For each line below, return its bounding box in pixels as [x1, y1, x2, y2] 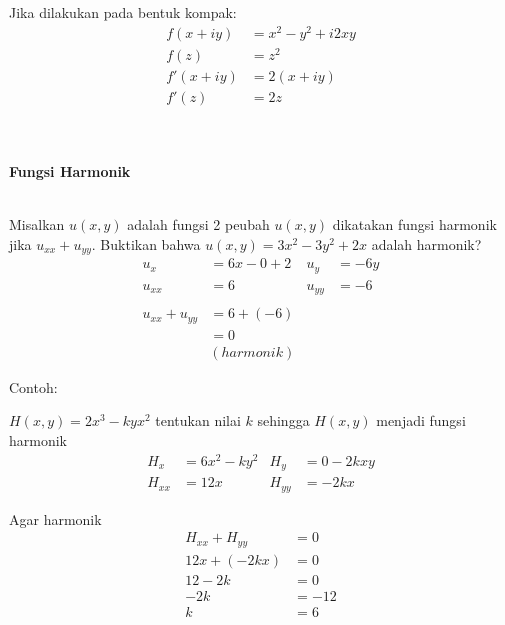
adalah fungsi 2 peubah [127, 214, 270, 235]
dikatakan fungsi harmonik [332, 214, 497, 235]
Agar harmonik [9, 508, 102, 529]
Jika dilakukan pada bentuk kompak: [9, 2, 237, 22]
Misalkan [9, 214, 65, 235]
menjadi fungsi [376, 410, 466, 431]
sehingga [257, 410, 310, 431]
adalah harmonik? [371, 233, 482, 254]
